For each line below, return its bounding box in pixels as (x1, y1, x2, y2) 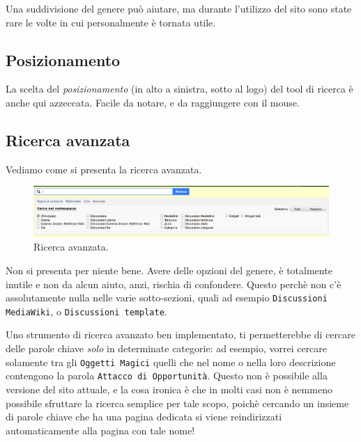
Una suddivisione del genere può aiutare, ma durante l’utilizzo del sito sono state (6, 1, 352, 15)
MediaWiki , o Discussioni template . (6, 303, 167, 318)
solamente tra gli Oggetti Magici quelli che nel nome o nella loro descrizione (6, 354, 336, 369)
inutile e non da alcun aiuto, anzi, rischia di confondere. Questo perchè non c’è (6, 276, 341, 291)
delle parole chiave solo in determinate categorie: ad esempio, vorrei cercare (6, 341, 328, 356)
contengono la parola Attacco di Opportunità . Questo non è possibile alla (6, 368, 328, 383)
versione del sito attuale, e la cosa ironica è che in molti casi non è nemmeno (6, 381, 332, 396)
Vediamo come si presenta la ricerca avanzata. (6, 161, 202, 176)
